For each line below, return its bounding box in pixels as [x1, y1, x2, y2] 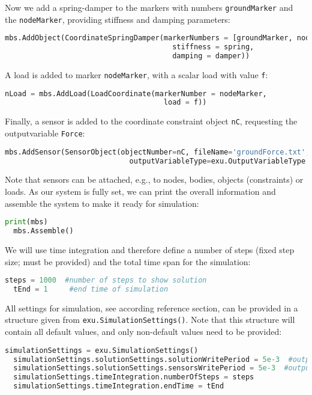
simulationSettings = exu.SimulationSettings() [5, 346, 199, 355]
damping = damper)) [172, 52, 250, 61]
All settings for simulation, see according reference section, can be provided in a [5, 301, 298, 314]
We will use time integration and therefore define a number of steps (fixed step [5, 243, 295, 256]
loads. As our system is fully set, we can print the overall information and [5, 185, 276, 197]
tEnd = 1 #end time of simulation [13, 285, 169, 293]
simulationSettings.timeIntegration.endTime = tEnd [13, 382, 224, 391]
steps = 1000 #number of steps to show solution [5, 276, 207, 285]
